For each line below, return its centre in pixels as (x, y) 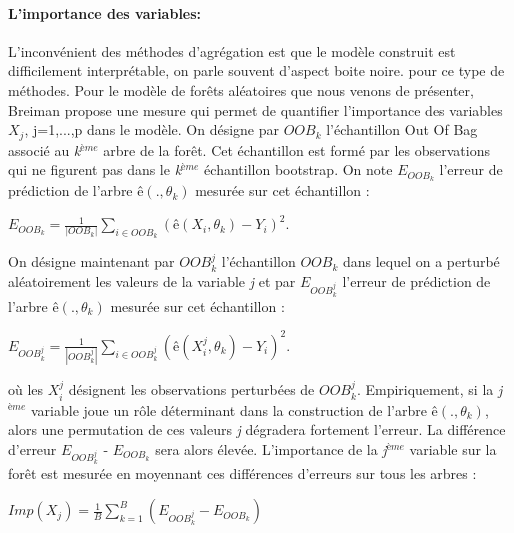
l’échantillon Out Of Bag (402, 129)
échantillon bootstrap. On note (298, 169)
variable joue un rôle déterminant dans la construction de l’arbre (228, 409)
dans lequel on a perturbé (421, 261)
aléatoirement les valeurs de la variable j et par (152, 280)
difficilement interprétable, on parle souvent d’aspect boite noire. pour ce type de (256, 70)
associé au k (44, 149)
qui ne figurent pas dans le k (95, 169)
